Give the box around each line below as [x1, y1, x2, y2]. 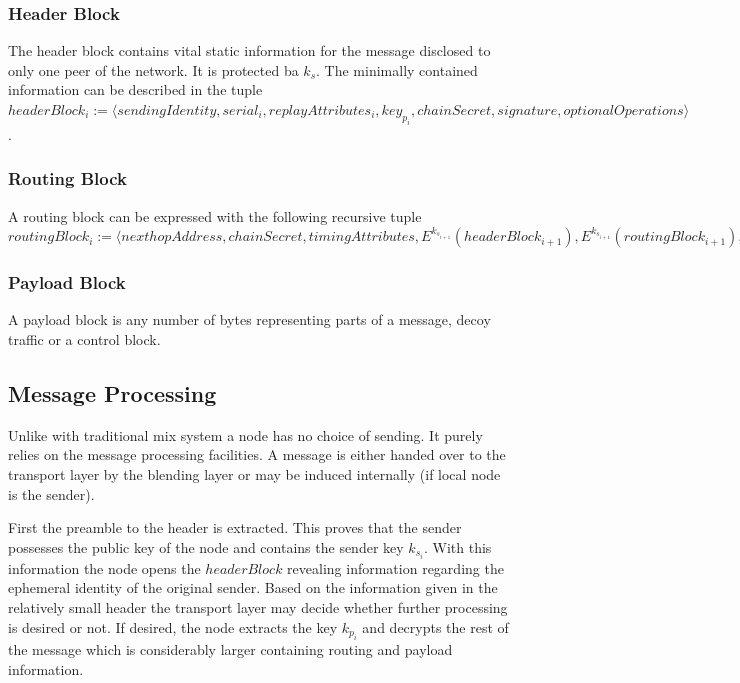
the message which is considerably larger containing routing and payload [8, 639, 453, 660]
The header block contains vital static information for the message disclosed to [8, 40, 491, 61]
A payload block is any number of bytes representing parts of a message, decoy [8, 309, 491, 330]
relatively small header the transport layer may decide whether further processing [8, 597, 508, 618]
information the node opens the [8, 557, 201, 578]
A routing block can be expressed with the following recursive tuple [8, 205, 422, 226]
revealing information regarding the [287, 557, 504, 578]
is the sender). [8, 483, 95, 504]
